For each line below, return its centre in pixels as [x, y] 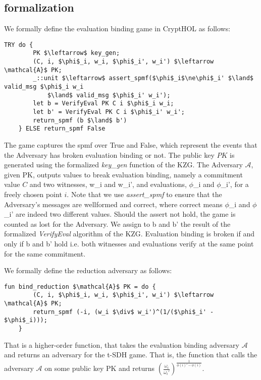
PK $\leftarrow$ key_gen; [76, 53]
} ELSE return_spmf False [62, 129]
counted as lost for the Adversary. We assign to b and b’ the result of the [117, 224]
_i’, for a [235, 184]
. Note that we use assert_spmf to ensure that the [144, 194]
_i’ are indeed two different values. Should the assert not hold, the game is [120, 214]
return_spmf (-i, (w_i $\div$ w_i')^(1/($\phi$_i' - [123, 312]
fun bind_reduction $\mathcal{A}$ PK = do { [80, 287]
